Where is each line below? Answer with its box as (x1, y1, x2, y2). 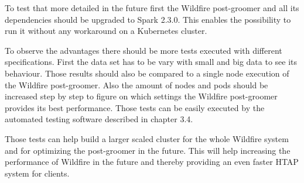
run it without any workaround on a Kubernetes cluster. (5, 25, 207, 37)
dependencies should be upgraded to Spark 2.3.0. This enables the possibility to (5, 13, 291, 25)
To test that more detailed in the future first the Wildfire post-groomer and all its (5, 2, 299, 13)
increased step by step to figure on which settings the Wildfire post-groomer (5, 90, 278, 102)
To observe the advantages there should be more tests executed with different (5, 44, 282, 56)
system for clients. (5, 167, 70, 179)
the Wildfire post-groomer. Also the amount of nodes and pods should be (5, 78, 268, 91)
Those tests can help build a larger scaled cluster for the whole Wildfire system (5, 132, 289, 144)
